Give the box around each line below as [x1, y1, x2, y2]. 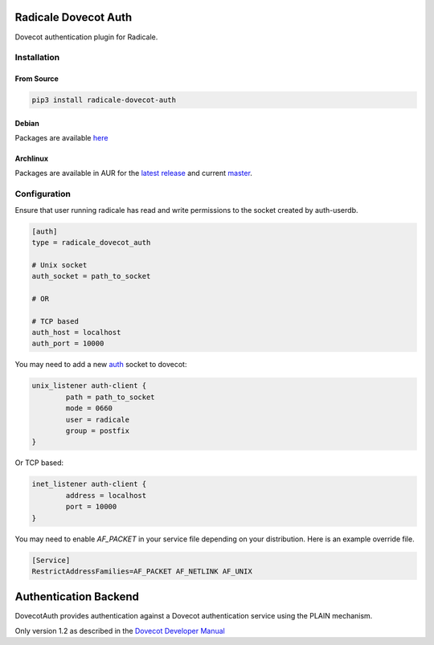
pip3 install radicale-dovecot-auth [31, 96, 177, 104]
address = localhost [65, 491, 147, 500]
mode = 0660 [65, 404, 113, 413]
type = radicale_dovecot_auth [31, 238, 151, 247]
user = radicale [65, 414, 130, 424]
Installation [14, 52, 60, 63]
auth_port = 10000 [31, 339, 104, 349]
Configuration [14, 189, 72, 200]
